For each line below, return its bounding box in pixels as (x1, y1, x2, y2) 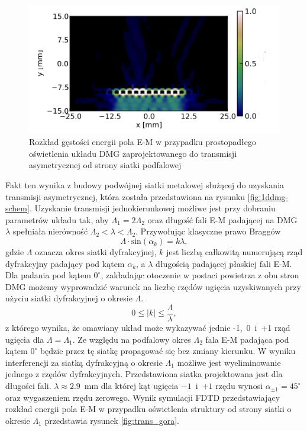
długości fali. (5, 379, 51, 392)
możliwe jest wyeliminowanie (177, 356, 281, 368)
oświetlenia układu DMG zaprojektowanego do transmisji (29, 147, 237, 159)
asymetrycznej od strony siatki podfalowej (29, 159, 182, 171)
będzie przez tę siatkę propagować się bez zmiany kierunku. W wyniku (40, 345, 296, 357)
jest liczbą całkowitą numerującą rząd (166, 246, 303, 258)
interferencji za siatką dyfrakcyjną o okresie (5, 356, 163, 368)
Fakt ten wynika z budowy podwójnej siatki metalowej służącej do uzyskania (5, 179, 285, 191)
